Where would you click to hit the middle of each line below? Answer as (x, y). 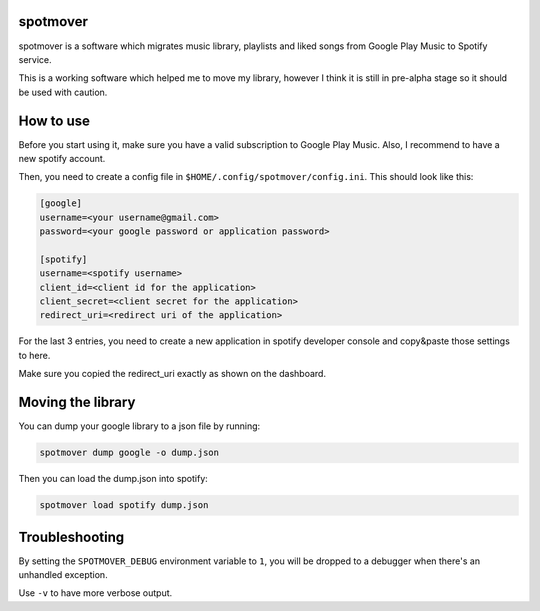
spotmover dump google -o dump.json (129, 453)
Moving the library (77, 402)
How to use (54, 120)
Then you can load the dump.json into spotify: (113, 479)
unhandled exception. (63, 574)
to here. (34, 355)
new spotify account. (62, 158)
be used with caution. (63, 92)
